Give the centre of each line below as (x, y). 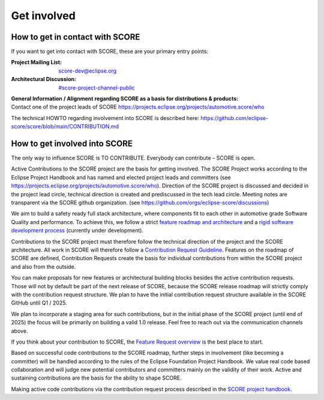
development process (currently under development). (77, 231)
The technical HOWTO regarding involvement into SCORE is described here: (105, 118)
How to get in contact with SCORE (76, 37)
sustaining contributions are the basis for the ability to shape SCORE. (96, 378)
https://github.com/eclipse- (234, 118)
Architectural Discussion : (43, 79)
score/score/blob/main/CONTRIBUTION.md (65, 127)
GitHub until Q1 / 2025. (39, 303)
